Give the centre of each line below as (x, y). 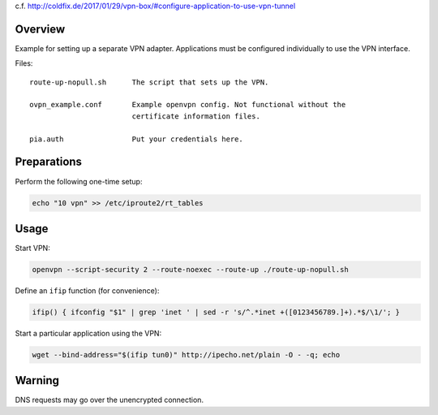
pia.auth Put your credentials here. (136, 139)
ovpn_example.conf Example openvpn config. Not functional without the (188, 105)
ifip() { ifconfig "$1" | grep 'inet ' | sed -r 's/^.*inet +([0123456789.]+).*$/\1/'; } (216, 312)
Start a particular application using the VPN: (88, 333)
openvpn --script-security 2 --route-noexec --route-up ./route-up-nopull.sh (190, 270)
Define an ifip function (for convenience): (87, 291)
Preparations (49, 162)
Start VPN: (32, 249)
